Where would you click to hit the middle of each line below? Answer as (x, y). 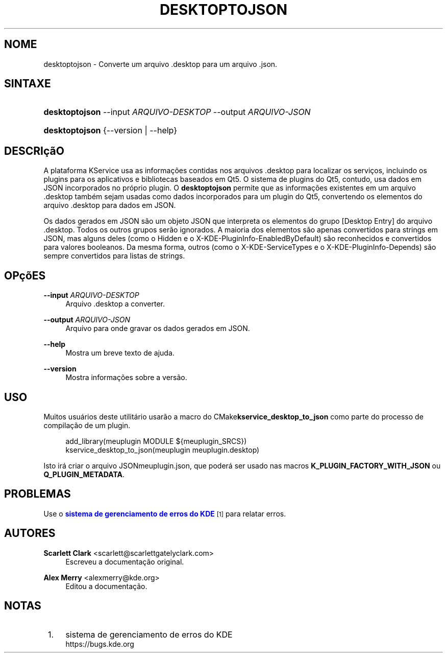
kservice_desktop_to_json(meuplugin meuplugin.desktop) (163, 450)
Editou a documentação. (106, 586)
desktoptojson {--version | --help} (110, 131)
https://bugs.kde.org (100, 644)
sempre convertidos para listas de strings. (114, 256)
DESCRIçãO (34, 151)
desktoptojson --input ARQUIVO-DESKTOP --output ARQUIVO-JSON (177, 112)
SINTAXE (28, 84)
